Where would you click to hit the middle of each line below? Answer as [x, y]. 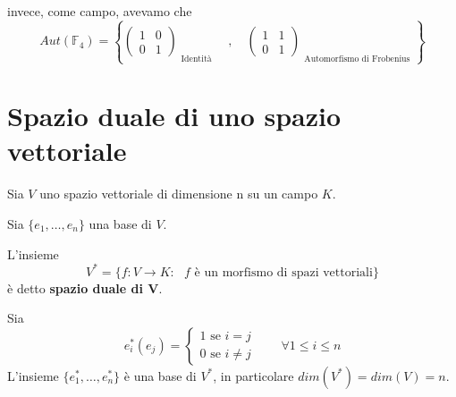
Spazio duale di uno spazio [174, 116]
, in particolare [253, 375]
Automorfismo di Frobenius [357, 59]
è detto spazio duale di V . [85, 287]
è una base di [160, 375]
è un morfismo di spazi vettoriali [283, 272]
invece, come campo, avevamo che [100, 11]
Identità [196, 59]
